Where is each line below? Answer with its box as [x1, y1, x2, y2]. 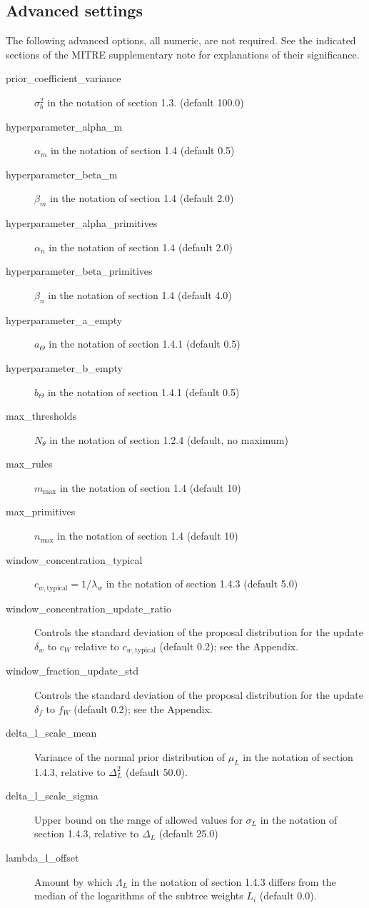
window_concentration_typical [6, 552, 143, 567]
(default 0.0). [259, 888, 317, 903]
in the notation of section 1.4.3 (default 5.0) [106, 576, 298, 591]
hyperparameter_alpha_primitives [6, 216, 158, 231]
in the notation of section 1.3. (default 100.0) [47, 94, 244, 109]
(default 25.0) [158, 826, 218, 841]
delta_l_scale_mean [6, 725, 97, 740]
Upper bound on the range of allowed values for [34, 812, 243, 827]
